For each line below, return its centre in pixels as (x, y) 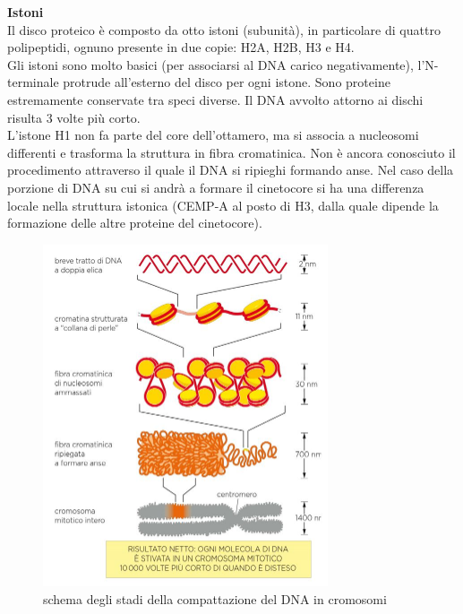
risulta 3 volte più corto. (74, 117)
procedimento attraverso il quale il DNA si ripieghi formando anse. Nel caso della (231, 170)
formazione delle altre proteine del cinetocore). (135, 223)
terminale (33, 82)
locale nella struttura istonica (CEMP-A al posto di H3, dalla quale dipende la (223, 205)
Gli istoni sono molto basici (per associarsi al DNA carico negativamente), (210, 64)
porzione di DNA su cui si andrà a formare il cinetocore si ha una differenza (216, 187)
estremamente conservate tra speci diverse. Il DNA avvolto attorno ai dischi (215, 99)
